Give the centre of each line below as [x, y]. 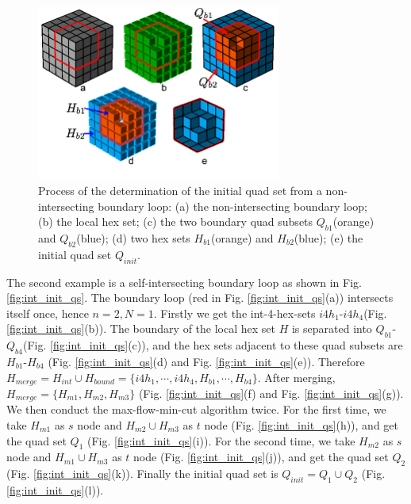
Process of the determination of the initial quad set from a [180, 190]
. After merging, [296, 377]
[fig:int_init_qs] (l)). [55, 490]
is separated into [332, 328]
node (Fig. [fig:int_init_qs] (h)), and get [302, 425]
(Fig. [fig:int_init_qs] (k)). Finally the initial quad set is [142, 473]
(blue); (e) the [328, 237]
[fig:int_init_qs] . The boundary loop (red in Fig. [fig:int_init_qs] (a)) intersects [200, 298]
